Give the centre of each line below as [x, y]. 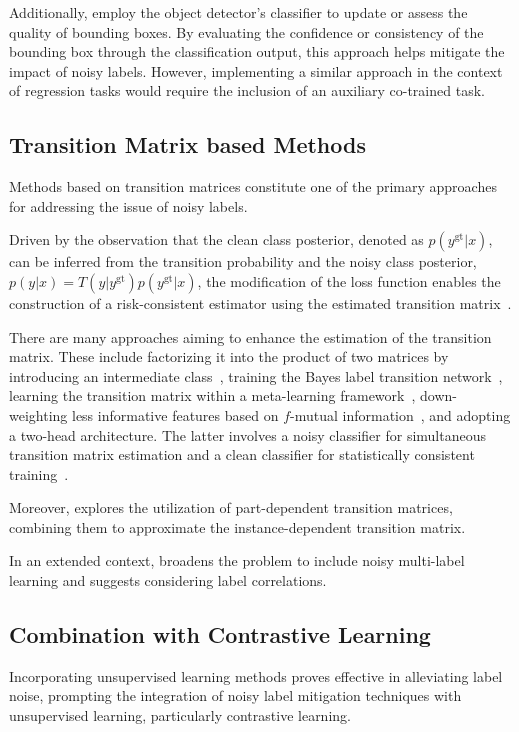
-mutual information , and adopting [400, 414]
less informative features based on [175, 414]
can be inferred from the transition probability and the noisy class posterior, [243, 261]
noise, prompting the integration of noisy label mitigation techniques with [235, 695]
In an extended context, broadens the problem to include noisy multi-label [237, 560]
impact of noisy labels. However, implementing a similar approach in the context [256, 70]
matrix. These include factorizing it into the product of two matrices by [229, 356]
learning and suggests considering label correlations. [168, 580]
